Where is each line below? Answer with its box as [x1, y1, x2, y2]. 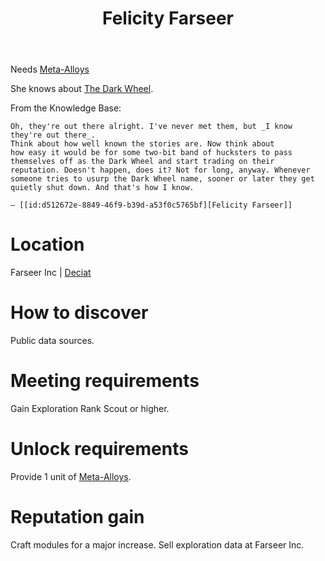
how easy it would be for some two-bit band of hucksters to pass [10, 148, 293, 158]
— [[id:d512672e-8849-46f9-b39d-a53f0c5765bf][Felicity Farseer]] [10, 200, 293, 211]
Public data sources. [10, 335, 95, 347]
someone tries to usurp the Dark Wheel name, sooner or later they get [10, 174, 315, 184]
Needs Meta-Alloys [10, 63, 90, 76]
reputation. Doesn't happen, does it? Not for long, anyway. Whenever [10, 165, 311, 176]
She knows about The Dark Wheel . [10, 83, 154, 95]
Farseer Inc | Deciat [10, 267, 92, 279]
